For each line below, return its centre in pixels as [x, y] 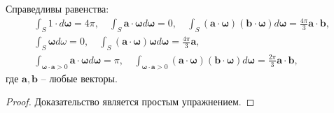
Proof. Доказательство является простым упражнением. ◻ [130, 101]
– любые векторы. [79, 78]
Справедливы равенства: [57, 8]
